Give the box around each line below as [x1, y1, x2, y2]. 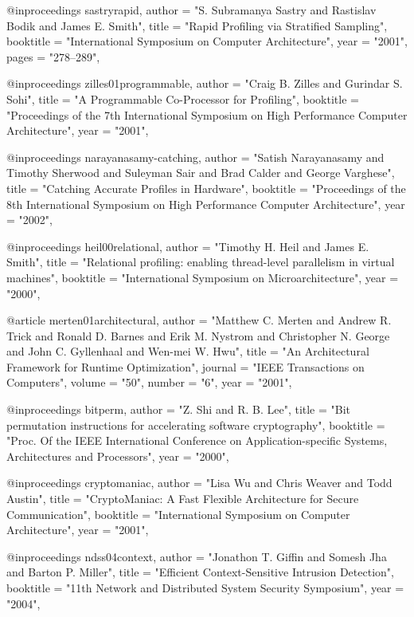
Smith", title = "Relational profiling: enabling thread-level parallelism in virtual [6, 253, 395, 270]
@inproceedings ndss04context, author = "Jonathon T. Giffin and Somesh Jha [6, 548, 387, 564]
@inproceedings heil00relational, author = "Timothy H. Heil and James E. [6, 238, 369, 254]
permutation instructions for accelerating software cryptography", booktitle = [6, 416, 385, 433]
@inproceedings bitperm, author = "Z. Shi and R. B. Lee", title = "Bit [6, 401, 351, 418]
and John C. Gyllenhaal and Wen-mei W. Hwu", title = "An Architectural [6, 343, 369, 360]
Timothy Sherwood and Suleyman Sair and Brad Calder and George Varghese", [6, 164, 395, 181]
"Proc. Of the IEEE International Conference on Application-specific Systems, [6, 432, 388, 449]
